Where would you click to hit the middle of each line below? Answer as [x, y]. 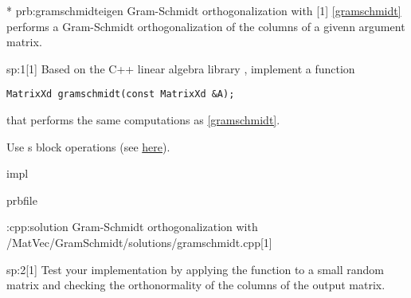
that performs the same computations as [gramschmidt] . [143, 120]
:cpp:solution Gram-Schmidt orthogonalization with [132, 227]
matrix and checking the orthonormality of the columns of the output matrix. [196, 285]
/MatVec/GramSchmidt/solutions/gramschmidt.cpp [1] [139, 242]
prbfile [22, 200]
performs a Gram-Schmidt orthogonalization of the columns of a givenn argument [206, 26]
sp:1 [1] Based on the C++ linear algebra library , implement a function [181, 68]
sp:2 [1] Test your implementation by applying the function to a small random [196, 269]
